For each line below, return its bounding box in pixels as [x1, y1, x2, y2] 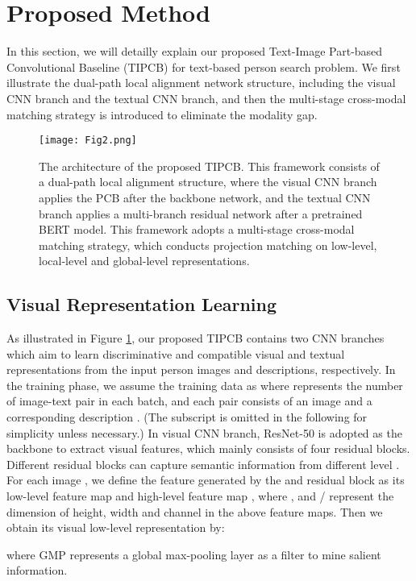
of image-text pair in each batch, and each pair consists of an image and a [6, 392, 372, 409]
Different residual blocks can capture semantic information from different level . [6, 455, 400, 472]
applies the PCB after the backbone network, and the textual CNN [39, 189, 371, 205]
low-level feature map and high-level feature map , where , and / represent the [6, 488, 394, 504]
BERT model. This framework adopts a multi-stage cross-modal [39, 221, 355, 238]
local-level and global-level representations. [39, 252, 250, 269]
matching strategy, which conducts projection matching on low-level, [39, 236, 377, 253]
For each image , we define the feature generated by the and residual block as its [6, 471, 405, 488]
